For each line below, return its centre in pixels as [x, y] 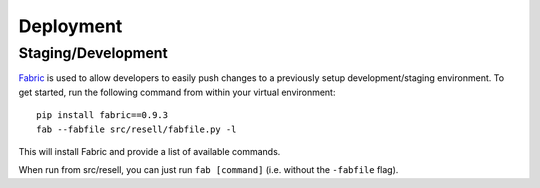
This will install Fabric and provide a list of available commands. [149, 151]
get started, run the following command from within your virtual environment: [177, 92]
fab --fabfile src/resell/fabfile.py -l [136, 129]
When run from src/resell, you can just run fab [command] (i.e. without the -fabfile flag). [208, 170]
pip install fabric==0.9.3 [102, 115]
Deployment [70, 26]
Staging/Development [93, 53]
